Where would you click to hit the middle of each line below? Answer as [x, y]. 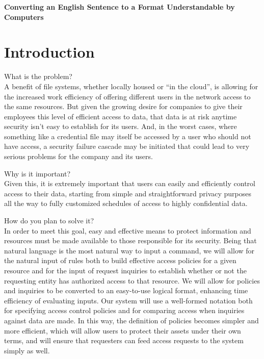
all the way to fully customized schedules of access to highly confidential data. [126, 203]
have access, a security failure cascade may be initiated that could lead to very [127, 146]
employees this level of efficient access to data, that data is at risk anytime [121, 116]
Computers [24, 17]
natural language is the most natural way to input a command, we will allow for [129, 250]
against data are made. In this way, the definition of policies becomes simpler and [131, 320]
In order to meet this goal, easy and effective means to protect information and [128, 230]
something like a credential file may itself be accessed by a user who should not [128, 136]
